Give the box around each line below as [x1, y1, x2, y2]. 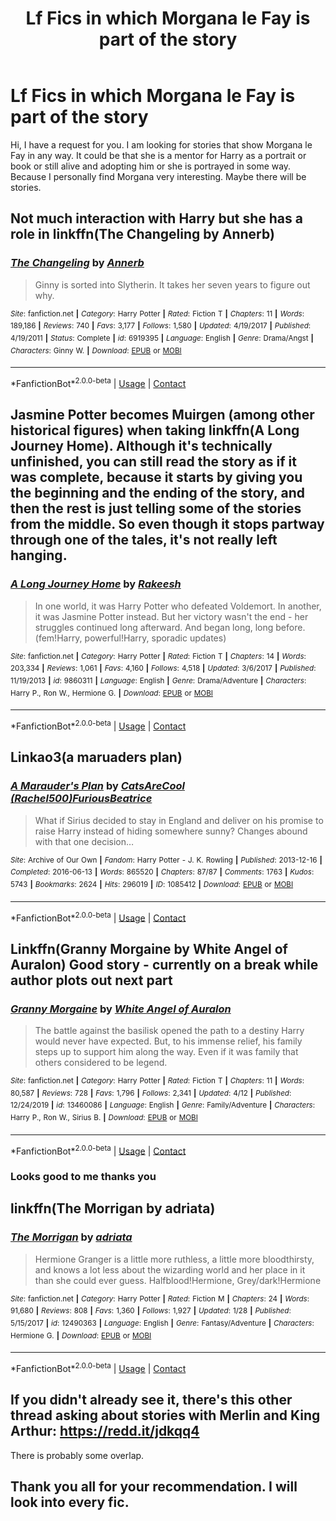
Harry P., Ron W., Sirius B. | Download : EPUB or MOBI [10, 1112, 198, 1122]
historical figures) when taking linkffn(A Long [10, 422, 300, 439]
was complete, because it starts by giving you [10, 469, 303, 486]
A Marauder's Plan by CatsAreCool [10, 779, 185, 793]
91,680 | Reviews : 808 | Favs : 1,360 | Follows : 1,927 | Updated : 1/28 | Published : [10, 1306, 292, 1316]
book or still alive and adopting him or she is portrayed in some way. [10, 160, 292, 172]
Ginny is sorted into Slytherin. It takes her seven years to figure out [34, 278, 311, 291]
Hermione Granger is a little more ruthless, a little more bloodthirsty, [34, 1253, 315, 1265]
